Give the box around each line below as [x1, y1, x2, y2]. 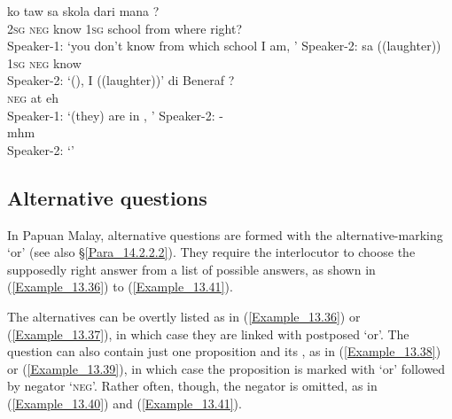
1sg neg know [7, 53, 82, 72]
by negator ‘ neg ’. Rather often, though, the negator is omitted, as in [7, 376, 378, 395]
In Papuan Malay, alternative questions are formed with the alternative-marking [7, 225, 443, 244]
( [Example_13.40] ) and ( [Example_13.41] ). [7, 393, 242, 412]
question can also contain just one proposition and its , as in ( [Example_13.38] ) [7, 342, 441, 361]
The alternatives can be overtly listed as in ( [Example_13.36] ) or [7, 306, 361, 325]
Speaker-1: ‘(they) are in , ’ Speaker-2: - [7, 105, 223, 124]
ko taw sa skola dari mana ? [7, 2, 160, 19]
